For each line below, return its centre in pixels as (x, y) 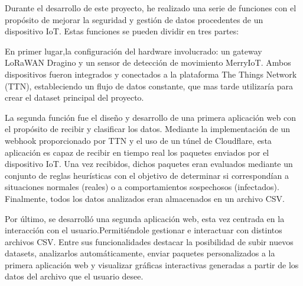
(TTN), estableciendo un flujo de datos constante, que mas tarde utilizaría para (149, 86)
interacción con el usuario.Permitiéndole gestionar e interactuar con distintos (144, 230)
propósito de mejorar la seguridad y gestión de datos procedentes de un (134, 19)
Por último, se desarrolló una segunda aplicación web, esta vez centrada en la (145, 218)
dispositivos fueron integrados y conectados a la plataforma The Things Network (151, 74)
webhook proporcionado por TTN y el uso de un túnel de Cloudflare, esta (138, 140)
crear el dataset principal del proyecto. (74, 97)
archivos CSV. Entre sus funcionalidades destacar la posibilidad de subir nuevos (149, 241)
